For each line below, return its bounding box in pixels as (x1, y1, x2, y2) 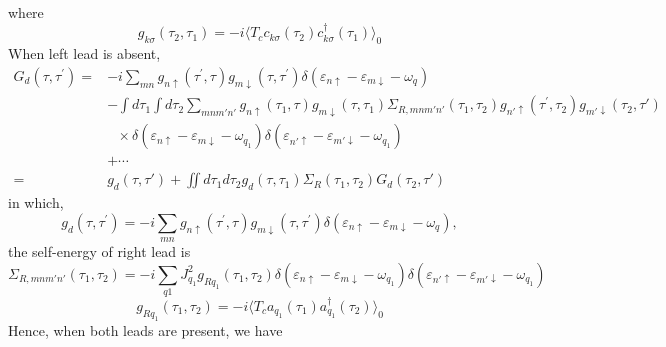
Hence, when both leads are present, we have (8, 319, 283, 340)
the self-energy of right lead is (8, 241, 191, 262)
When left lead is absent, (8, 43, 161, 64)
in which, (8, 192, 64, 213)
